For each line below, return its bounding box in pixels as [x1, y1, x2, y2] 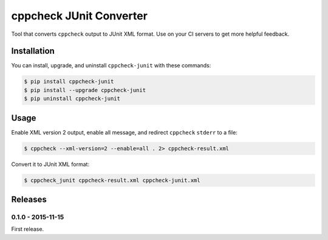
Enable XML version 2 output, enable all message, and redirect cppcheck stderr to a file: [11, 128, 238, 136]
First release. [11, 225, 44, 233]
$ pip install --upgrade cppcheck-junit [24, 87, 146, 93]
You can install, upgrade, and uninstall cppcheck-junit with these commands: [11, 62, 211, 69]
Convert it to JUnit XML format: [11, 161, 90, 168]
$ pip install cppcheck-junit [24, 78, 114, 85]
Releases [11, 195, 47, 205]
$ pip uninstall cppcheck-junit [24, 95, 121, 102]
